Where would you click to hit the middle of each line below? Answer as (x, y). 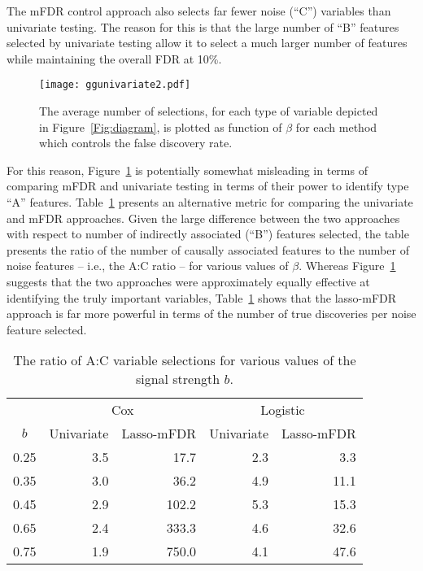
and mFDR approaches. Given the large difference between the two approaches (203, 218)
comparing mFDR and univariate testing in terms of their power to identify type (208, 186)
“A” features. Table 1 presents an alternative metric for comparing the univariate (210, 202)
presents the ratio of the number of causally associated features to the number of (208, 249)
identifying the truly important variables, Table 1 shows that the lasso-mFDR (202, 297)
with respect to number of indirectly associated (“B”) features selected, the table (208, 234)
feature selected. (47, 329)
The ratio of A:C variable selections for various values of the (185, 360)
